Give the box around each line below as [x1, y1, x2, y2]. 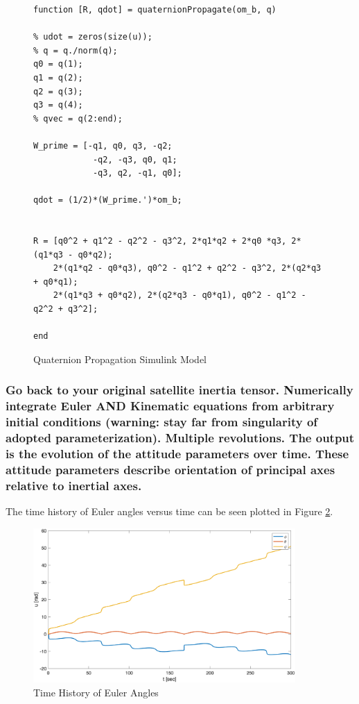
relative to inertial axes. [6, 476, 142, 494]
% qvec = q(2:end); [33, 113, 123, 124]
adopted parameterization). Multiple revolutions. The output [6, 429, 355, 446]
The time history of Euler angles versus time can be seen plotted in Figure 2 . [6, 504, 333, 519]
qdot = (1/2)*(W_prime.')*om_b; [33, 195, 182, 206]
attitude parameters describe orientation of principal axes [6, 460, 335, 478]
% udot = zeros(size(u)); [33, 32, 152, 42]
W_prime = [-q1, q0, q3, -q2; [33, 140, 173, 151]
